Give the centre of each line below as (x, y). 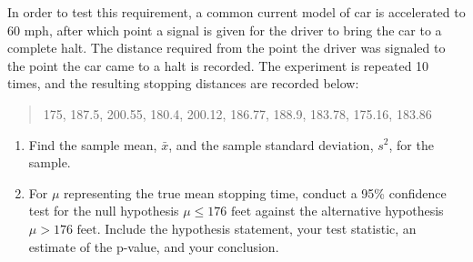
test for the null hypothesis (104, 211)
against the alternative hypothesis (349, 211)
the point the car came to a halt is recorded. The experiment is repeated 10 (218, 65)
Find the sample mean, (93, 144)
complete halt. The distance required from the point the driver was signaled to (226, 48)
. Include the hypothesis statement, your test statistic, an (257, 228)
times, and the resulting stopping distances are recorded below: (183, 83)
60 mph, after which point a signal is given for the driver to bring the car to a (225, 30)
